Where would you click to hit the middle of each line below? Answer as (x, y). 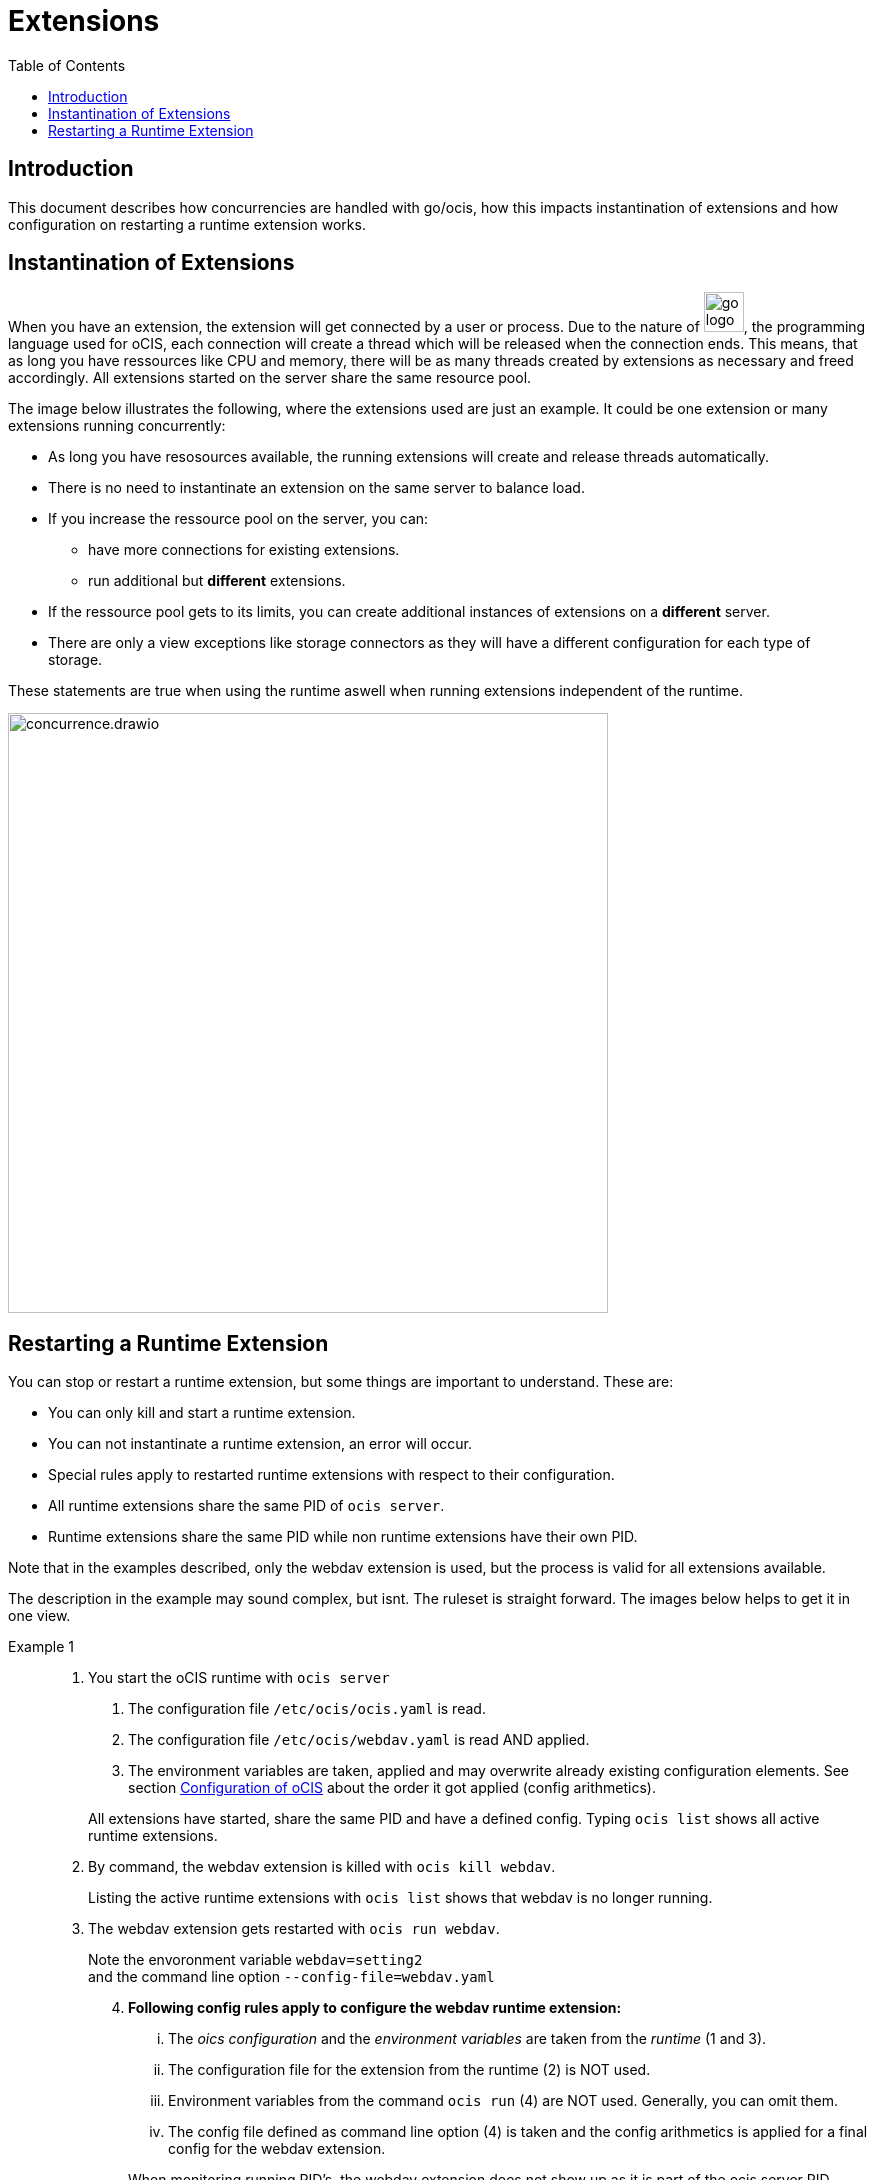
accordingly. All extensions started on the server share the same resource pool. (270, 378)
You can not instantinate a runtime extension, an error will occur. (260, 1444)
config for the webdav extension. (277, 2149)
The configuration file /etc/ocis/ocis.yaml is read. (307, 1709)
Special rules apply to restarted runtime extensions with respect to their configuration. (331, 1475)
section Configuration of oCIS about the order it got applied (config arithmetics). (392, 1788)
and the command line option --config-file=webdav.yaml (291, 1977)
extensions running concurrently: (117, 426)
